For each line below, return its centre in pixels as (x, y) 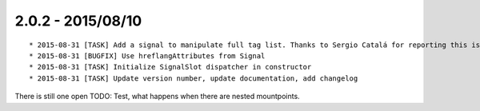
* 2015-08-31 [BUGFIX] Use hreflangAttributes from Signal (147, 55)
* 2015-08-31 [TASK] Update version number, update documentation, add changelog (194, 78)
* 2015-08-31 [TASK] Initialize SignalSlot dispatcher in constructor (170, 67)
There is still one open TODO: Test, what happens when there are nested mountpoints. (157, 97)
